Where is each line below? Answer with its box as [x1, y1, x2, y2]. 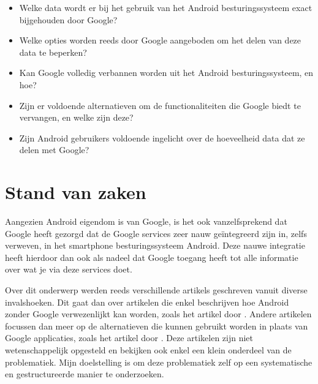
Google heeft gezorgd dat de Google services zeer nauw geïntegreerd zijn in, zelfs [5, 227, 307, 239]
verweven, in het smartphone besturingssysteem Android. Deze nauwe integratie [5, 239, 305, 252]
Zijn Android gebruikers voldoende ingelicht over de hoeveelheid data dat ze [19, 131, 305, 144]
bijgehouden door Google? [19, 13, 118, 26]
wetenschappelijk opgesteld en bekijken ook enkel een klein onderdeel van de [5, 344, 292, 356]
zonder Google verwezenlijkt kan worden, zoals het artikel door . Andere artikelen [5, 307, 312, 320]
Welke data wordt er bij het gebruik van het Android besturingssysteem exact [19, 1, 312, 13]
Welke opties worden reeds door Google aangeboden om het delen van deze [19, 34, 301, 47]
